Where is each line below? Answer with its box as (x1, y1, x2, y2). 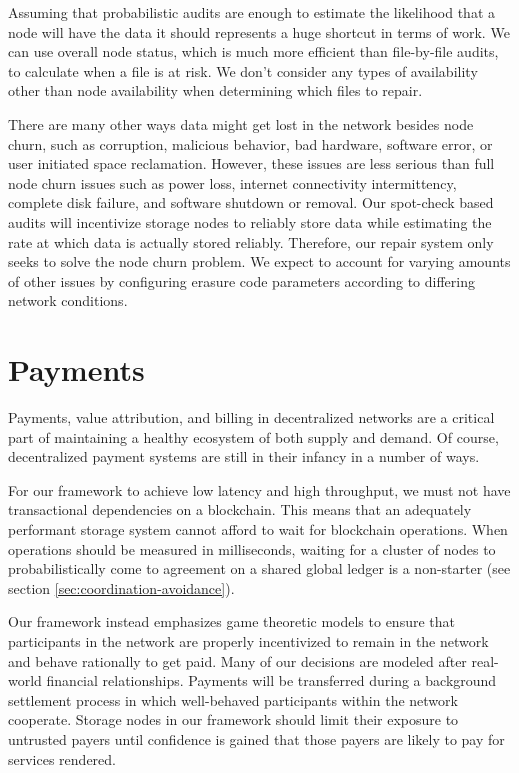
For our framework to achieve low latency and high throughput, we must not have (8, 479, 511, 500)
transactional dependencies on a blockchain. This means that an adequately (8, 499, 472, 520)
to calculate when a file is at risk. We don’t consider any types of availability (8, 60, 478, 81)
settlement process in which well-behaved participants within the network (8, 689, 458, 710)
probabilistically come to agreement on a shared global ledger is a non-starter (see (8, 558, 511, 579)
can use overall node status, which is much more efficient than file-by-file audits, (8, 41, 499, 62)
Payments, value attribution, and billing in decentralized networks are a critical (8, 407, 495, 428)
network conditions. (8, 290, 128, 311)
